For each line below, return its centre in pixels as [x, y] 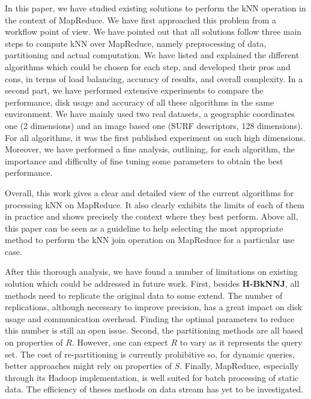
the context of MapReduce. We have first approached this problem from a [141, 19]
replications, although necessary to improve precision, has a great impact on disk [153, 307]
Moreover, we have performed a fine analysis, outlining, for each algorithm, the [150, 149]
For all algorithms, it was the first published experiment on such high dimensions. [155, 137]
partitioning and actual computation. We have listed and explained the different [152, 55]
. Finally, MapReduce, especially [239, 366]
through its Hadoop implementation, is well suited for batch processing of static [152, 377]
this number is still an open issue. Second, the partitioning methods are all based [154, 330]
